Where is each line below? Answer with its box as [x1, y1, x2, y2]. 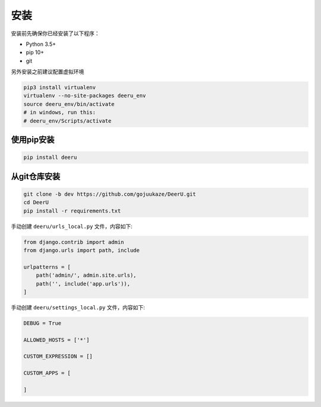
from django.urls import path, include [23, 247, 140, 253]
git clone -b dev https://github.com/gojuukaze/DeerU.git [23, 190, 196, 198]
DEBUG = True [23, 320, 62, 327]
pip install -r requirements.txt [23, 207, 121, 214]
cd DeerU [23, 199, 49, 206]
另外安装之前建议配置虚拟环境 [11, 68, 84, 76]
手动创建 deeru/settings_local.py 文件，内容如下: [11, 303, 145, 311]
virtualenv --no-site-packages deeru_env [23, 92, 146, 99]
